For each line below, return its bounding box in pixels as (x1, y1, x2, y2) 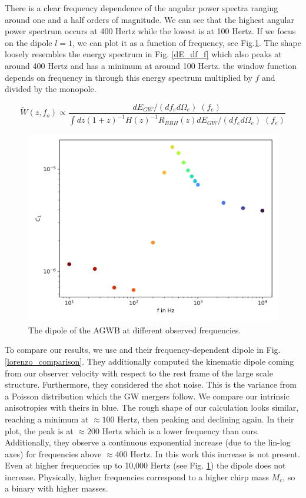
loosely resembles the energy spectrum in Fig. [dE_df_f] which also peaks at (5, 48, 282, 60)
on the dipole (5, 36, 52, 48)
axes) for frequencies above (5, 447, 102, 460)
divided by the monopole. (5, 83, 97, 95)
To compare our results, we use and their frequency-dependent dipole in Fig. (5, 343, 281, 356)
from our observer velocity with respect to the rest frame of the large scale (5, 366, 273, 379)
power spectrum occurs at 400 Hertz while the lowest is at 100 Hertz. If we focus (5, 25, 296, 37)
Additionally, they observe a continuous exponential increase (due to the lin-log (5, 436, 291, 448)
